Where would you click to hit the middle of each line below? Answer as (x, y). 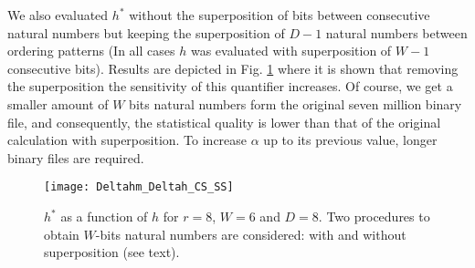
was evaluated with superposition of (291, 51)
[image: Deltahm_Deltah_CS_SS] (139, 187)
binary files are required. (76, 157)
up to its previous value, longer (350, 140)
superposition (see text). (112, 252)
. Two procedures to (374, 216)
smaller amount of (58, 103)
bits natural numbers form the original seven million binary (296, 103)
